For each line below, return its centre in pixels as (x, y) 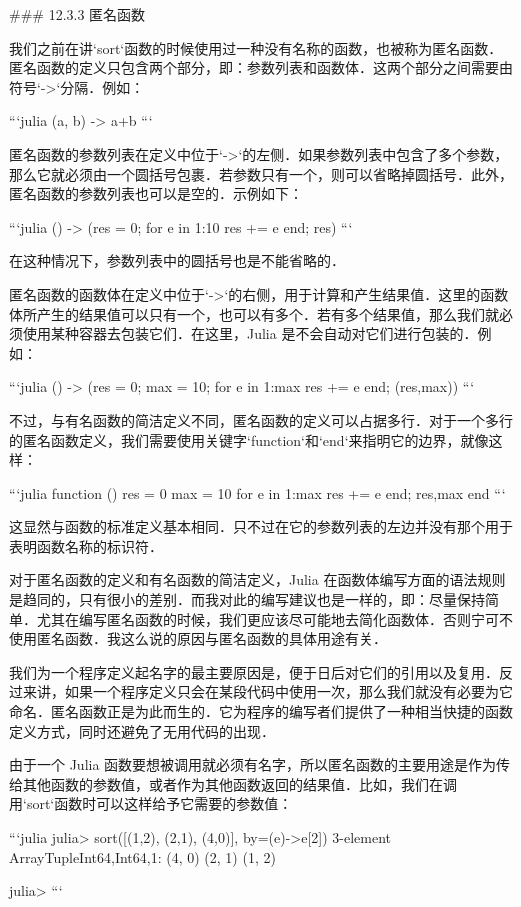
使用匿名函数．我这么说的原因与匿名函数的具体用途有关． (198, 638)
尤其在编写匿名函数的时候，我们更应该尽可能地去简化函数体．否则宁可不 (274, 618)
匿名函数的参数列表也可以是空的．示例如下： (156, 193)
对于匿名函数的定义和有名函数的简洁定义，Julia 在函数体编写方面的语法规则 (257, 579)
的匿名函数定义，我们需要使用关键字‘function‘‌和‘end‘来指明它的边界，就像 (249, 439)
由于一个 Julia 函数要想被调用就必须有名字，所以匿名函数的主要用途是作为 (253, 764)
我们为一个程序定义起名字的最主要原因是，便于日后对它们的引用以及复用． (254, 671)
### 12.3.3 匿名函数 (77, 14)
